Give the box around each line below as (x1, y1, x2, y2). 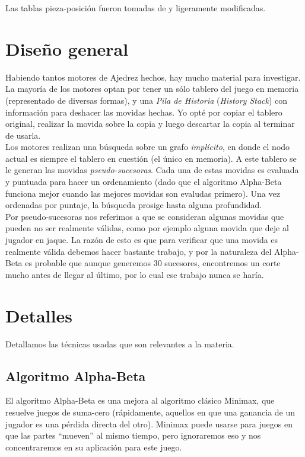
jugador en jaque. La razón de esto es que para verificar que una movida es (5, 234, 278, 246)
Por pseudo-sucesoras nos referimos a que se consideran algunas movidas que (5, 210, 284, 222)
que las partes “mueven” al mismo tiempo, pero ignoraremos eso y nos (5, 429, 261, 442)
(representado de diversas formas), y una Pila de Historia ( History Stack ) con (5, 94, 288, 106)
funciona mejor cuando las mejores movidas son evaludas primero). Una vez (5, 187, 280, 199)
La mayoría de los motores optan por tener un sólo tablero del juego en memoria (5, 82, 299, 95)
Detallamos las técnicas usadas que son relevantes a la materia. (5, 337, 234, 350)
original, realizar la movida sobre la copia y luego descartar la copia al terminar (5, 117, 295, 130)
